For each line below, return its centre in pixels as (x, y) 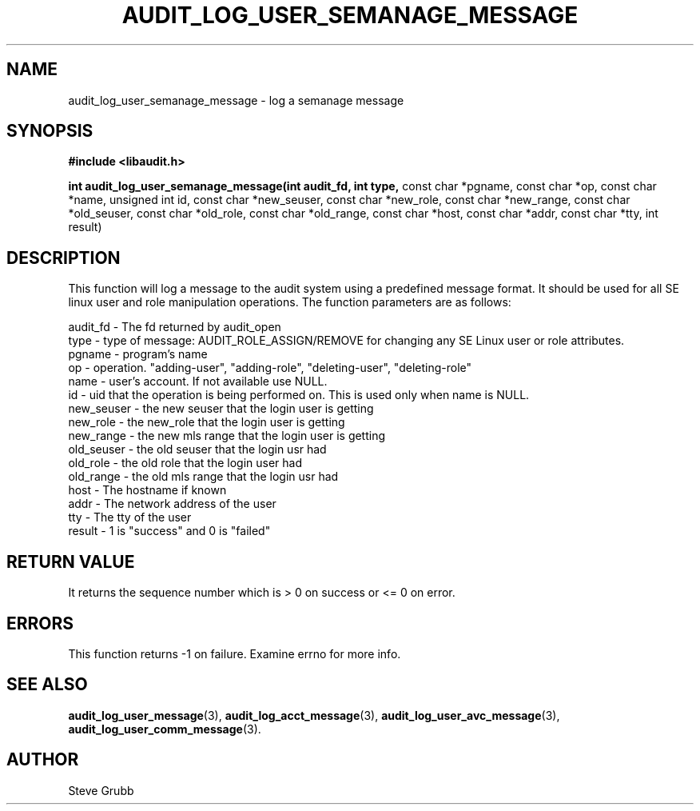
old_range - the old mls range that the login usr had (203, 477)
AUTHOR (43, 760)
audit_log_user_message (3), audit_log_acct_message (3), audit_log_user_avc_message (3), (314, 715)
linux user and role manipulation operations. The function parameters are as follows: (290, 302)
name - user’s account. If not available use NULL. (198, 382)
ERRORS (40, 623)
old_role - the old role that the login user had (185, 463)
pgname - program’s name (138, 354)
